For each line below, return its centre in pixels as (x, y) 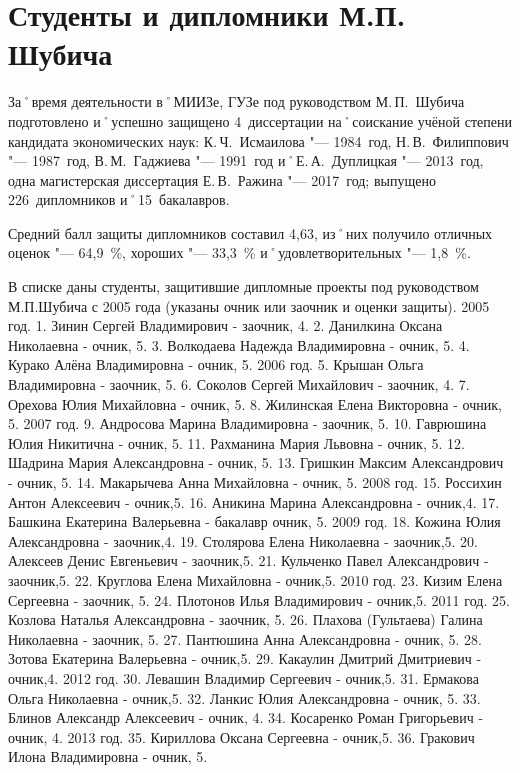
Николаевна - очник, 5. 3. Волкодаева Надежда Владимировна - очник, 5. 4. (239, 344)
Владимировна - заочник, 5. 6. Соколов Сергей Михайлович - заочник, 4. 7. (239, 384)
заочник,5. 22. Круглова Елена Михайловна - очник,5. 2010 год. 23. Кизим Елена (255, 579)
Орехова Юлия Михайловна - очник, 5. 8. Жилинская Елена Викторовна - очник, (255, 403)
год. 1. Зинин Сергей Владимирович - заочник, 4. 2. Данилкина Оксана (225, 325)
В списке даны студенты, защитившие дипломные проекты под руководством (243, 286)
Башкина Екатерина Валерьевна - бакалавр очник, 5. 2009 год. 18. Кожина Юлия (254, 521)
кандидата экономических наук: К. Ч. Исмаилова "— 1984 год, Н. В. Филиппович (258, 140)
